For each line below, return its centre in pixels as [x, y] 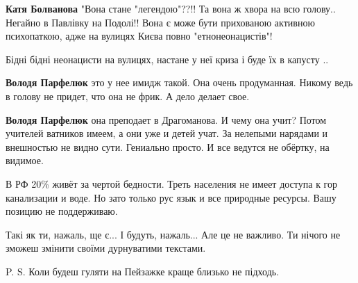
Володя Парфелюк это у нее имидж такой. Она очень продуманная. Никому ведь [179, 82]
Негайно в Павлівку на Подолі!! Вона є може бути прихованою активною [160, 22]
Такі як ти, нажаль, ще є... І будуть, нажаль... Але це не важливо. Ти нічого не [173, 234]
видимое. [25, 160]
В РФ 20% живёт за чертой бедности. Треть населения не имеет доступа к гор [171, 183]
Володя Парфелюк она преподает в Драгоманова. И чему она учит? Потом [166, 119]
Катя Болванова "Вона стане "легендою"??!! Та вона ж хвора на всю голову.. [171, 8]
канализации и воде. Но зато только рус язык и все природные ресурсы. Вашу [171, 197]
